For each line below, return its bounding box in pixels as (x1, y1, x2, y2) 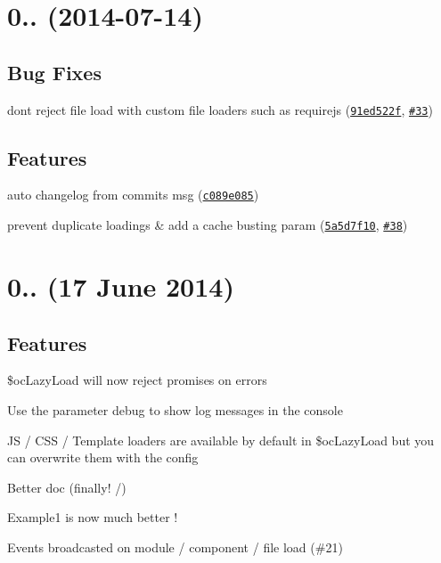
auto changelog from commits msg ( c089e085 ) (7, 185, 259, 204)
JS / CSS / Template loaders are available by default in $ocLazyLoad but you (7, 430, 435, 449)
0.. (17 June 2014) (7, 267, 234, 304)
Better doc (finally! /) (7, 477, 127, 496)
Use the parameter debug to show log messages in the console (7, 400, 343, 419)
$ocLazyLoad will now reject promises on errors (7, 371, 267, 389)
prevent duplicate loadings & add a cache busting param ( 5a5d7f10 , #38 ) (7, 216, 408, 234)
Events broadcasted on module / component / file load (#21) (7, 537, 343, 556)
